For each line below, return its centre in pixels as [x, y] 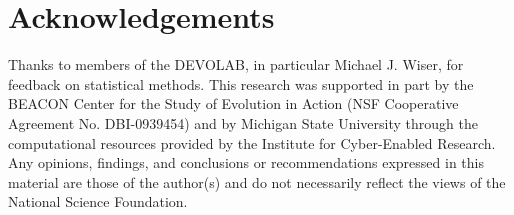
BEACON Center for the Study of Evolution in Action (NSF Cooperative [233, 103]
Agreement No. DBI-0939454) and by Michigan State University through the [243, 122]
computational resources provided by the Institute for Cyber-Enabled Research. [252, 142]
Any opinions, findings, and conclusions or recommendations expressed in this [246, 162]
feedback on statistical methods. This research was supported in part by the [241, 83]
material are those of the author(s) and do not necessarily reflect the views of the [257, 181]
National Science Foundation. [98, 201]
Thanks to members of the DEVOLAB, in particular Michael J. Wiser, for [236, 64]
